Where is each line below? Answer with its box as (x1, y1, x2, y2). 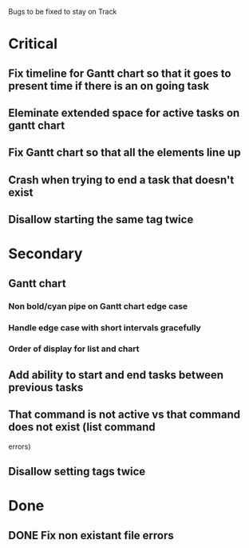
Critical (8, 35, 58, 53)
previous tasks (8, 380, 84, 394)
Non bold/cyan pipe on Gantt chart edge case (8, 300, 188, 311)
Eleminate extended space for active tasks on (8, 106, 240, 119)
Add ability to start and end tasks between (8, 368, 224, 382)
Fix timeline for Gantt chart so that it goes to (8, 66, 231, 80)
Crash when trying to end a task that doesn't (8, 173, 235, 186)
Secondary (8, 245, 83, 263)
